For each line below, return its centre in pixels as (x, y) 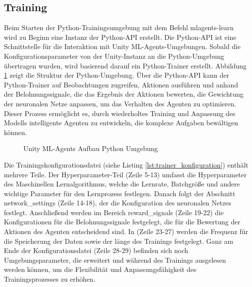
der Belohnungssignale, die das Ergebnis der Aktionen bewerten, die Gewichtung (124, 94)
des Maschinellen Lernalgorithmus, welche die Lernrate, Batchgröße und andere (122, 184)
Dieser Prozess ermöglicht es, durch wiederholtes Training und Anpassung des (120, 113)
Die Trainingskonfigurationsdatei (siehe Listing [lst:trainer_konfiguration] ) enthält (126, 164)
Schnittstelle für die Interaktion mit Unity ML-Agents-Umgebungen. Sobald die (122, 46)
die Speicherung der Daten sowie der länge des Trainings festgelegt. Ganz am (119, 241)
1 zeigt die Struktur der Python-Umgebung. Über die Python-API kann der (117, 75)
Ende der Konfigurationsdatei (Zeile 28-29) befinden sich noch (96, 250)
